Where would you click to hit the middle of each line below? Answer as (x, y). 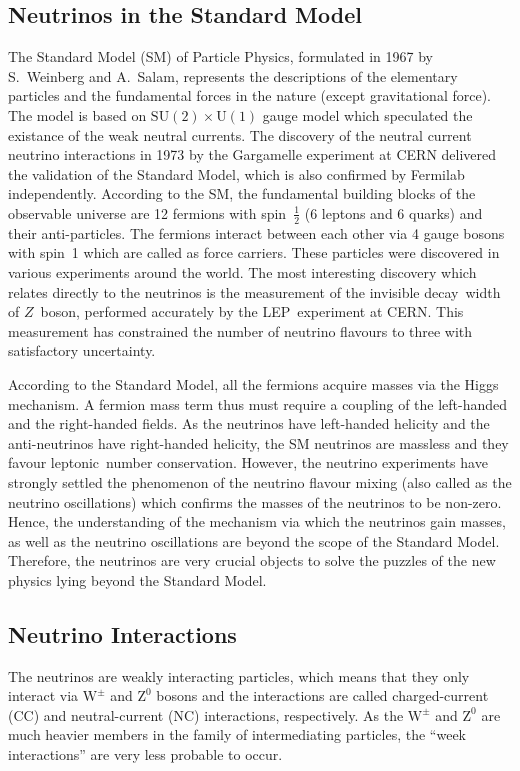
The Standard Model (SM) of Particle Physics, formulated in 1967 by (220, 56)
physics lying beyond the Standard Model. (137, 579)
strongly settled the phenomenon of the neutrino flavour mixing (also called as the (260, 481)
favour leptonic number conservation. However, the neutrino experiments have (248, 462)
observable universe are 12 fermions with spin (147, 212)
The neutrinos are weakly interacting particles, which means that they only (239, 675)
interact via (43, 695)
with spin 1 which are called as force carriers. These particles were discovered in (254, 252)
